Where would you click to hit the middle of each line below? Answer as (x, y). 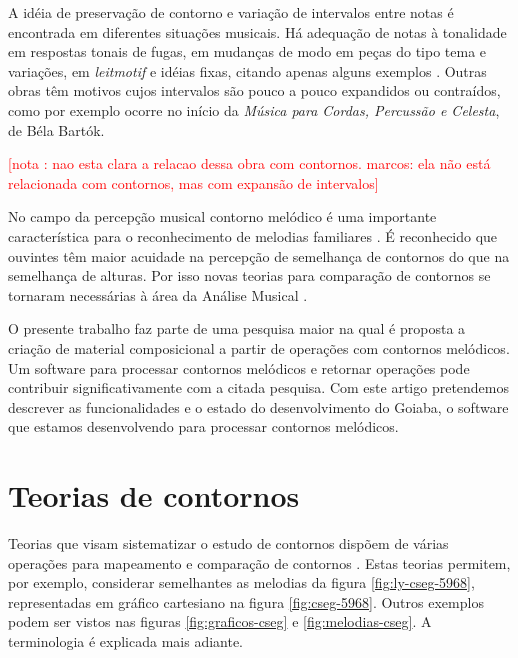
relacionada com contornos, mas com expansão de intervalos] (193, 182)
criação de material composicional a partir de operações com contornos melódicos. (259, 347)
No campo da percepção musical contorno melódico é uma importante (222, 216)
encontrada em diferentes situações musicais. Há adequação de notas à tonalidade (257, 31)
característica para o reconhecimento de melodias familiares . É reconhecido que (253, 235)
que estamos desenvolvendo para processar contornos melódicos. (203, 426)
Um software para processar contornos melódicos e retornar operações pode (239, 367)
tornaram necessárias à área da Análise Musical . (158, 294)
